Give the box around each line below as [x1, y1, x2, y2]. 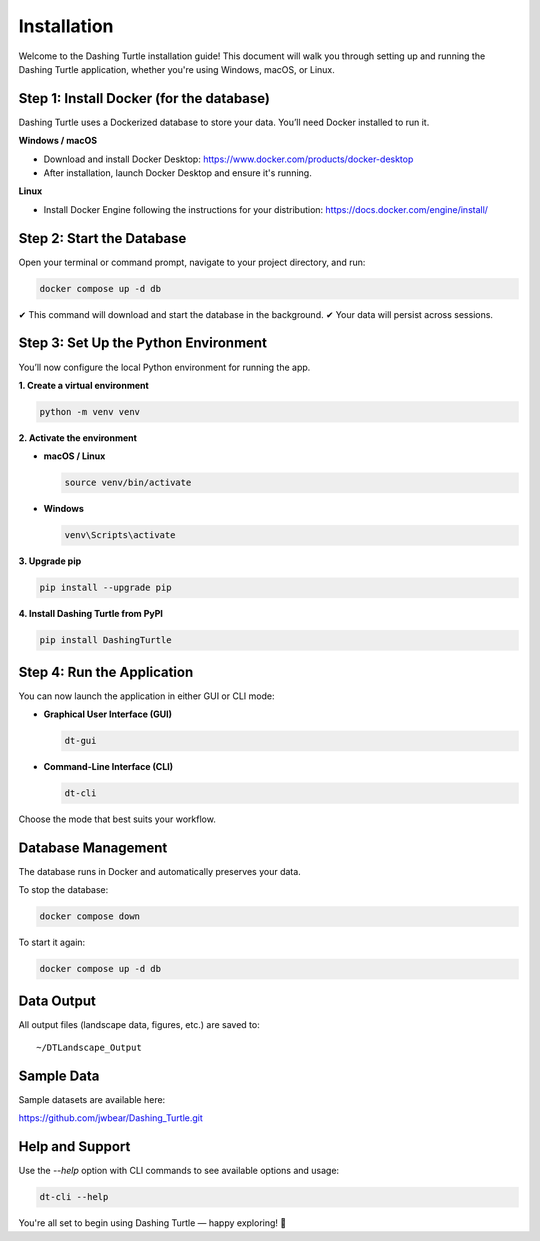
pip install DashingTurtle [39, 635, 172, 646]
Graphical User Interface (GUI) [43, 708, 173, 720]
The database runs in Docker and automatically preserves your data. [18, 865, 302, 877]
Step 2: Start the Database [18, 230, 187, 247]
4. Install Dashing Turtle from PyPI [18, 608, 164, 620]
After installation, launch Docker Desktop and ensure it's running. [43, 167, 312, 179]
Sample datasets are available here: [18, 1094, 166, 1106]
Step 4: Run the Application [18, 663, 194, 680]
